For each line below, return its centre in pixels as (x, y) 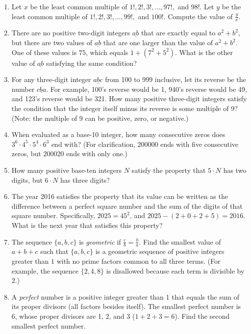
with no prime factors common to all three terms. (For (138, 261)
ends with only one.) (97, 153)
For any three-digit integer (51, 79)
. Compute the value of (198, 16)
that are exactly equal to (178, 33)
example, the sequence (45, 270)
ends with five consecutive (200, 144)
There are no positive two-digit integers (71, 33)
